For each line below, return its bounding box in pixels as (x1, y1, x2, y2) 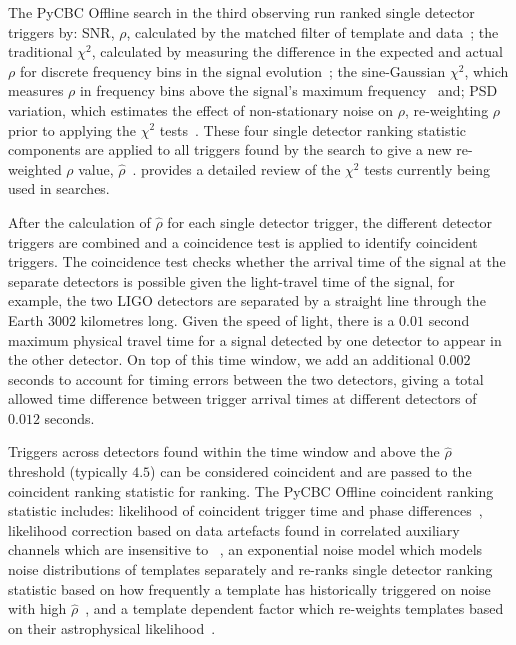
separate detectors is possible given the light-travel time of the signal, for (8, 270, 455, 291)
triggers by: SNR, (8, 21, 115, 42)
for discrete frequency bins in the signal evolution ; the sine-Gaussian (19, 60, 446, 81)
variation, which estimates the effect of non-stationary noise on (8, 99, 393, 120)
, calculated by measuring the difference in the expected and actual (91, 41, 503, 62)
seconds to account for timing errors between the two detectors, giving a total (8, 368, 484, 389)
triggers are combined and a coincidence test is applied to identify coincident (8, 231, 478, 252)
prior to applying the (8, 119, 137, 140)
